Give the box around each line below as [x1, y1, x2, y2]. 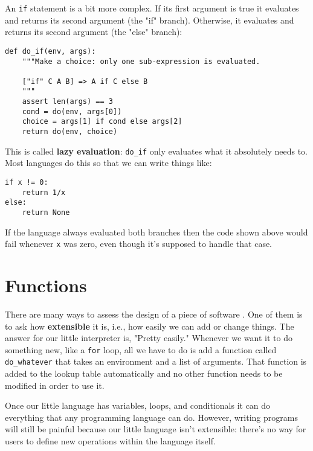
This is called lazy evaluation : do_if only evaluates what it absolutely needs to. [5, 144, 308, 157]
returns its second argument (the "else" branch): [5, 25, 182, 38]
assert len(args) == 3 [22, 97, 113, 106]
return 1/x [22, 188, 66, 197]
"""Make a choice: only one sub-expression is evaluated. [22, 57, 260, 66]
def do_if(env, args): [5, 46, 96, 56]
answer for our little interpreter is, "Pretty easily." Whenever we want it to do [5, 331, 292, 344]
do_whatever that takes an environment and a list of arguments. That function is [5, 355, 307, 368]
